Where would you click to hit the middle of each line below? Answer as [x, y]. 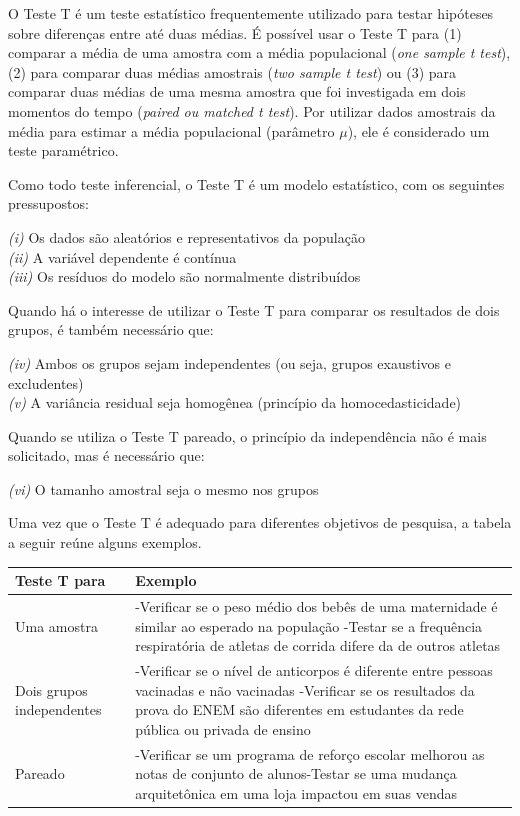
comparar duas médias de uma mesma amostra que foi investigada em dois [237, 91]
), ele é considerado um [418, 130]
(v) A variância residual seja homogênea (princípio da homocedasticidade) [235, 402]
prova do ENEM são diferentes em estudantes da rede [299, 709]
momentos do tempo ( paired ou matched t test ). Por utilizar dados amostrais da [252, 110]
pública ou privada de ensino [223, 728]
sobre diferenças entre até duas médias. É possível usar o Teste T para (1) [235, 32]
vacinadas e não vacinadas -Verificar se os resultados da [305, 689]
